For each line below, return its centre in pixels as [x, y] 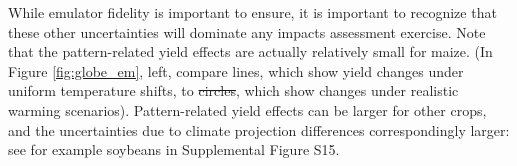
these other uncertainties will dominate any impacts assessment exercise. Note [247, 31]
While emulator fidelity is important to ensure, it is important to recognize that [252, 12]
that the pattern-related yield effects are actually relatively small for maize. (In [250, 51]
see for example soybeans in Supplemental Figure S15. [174, 149]
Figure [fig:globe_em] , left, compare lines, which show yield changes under [236, 70]
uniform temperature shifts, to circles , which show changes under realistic [233, 90]
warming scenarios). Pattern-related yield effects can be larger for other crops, [247, 109]
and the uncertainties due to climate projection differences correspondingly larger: [259, 129]
